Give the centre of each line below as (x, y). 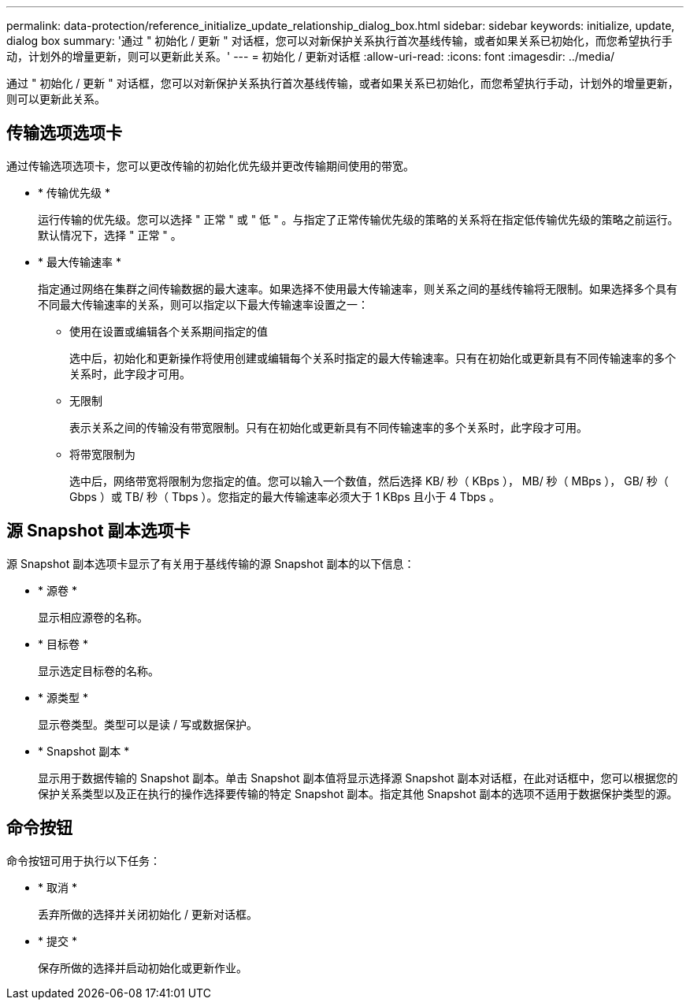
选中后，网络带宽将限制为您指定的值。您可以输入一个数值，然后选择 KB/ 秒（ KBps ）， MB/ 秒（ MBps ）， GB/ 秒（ (369, 481)
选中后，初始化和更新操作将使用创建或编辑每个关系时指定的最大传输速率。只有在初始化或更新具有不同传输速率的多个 (373, 358)
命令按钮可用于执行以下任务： (83, 860)
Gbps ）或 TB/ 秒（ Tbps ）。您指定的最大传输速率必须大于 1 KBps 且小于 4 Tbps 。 (285, 496)
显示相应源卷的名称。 (93, 617)
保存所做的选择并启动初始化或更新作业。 (143, 967)
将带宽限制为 (102, 454)
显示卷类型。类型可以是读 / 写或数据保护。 (148, 724)
